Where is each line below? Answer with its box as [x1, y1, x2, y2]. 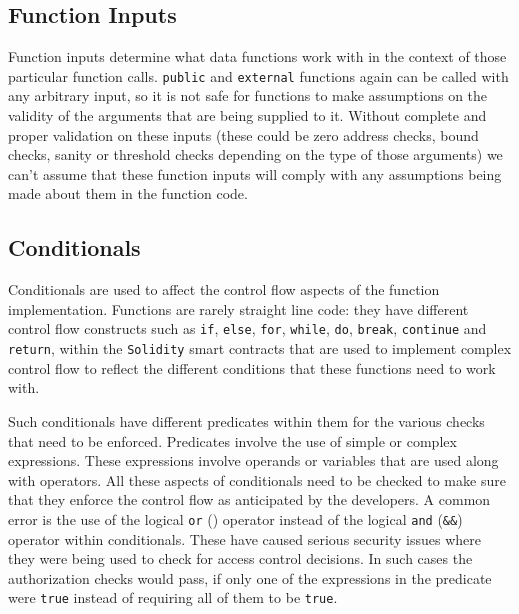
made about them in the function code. [8, 183, 248, 204]
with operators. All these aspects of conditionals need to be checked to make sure [8, 469, 506, 490]
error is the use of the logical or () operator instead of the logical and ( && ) [8, 508, 463, 529]
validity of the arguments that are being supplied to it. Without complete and [8, 105, 487, 126]
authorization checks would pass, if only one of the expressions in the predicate [8, 567, 492, 588]
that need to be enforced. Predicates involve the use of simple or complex [8, 430, 457, 451]
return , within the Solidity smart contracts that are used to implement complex [8, 338, 512, 359]
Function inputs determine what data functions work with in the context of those [8, 46, 507, 67]
